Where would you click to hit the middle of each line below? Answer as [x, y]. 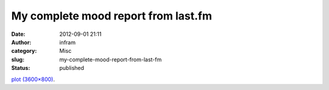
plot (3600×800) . [33, 79]
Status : [21, 68]
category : [24, 51]
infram [68, 42]
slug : [18, 59]
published [72, 68]
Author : [21, 42]
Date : [18, 34]
